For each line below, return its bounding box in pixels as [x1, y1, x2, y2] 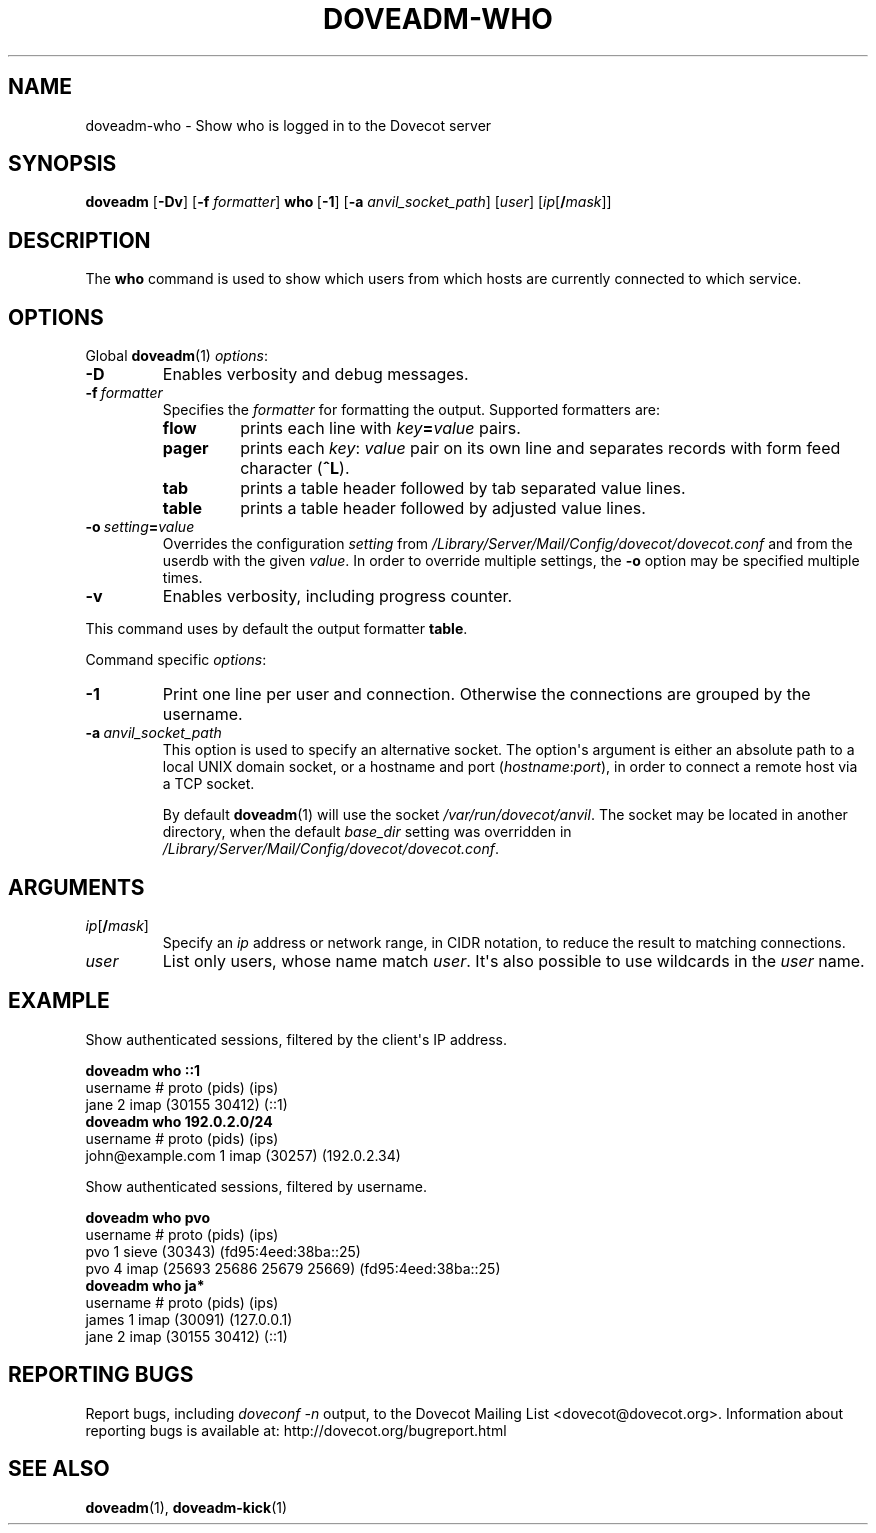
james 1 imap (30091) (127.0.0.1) [85, 1310, 293, 1328]
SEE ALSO [8, 1456, 110, 1482]
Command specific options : [85, 651, 267, 669]
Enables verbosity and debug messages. [162, 364, 469, 385]
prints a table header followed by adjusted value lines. [240, 498, 646, 519]
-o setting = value [85, 518, 195, 536]
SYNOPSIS [8, 151, 117, 177]
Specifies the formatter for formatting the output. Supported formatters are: [162, 401, 661, 419]
